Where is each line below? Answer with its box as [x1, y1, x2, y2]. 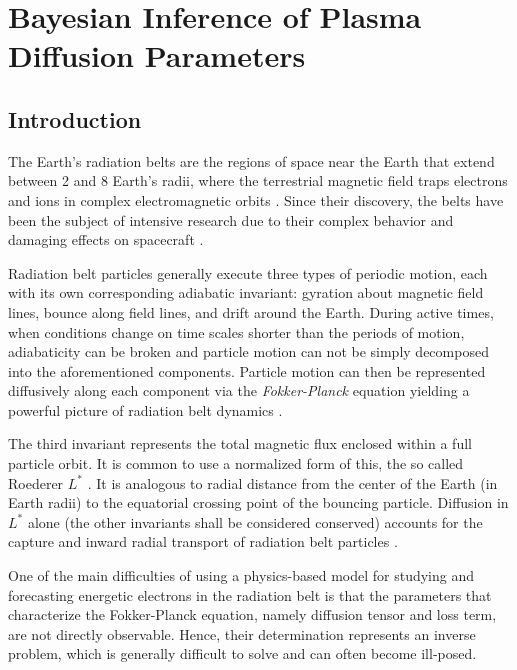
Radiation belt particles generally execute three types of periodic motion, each [8, 262, 488, 283]
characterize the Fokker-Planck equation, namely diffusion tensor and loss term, [8, 604, 497, 625]
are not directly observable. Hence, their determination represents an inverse [8, 623, 476, 644]
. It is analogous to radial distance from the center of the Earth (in [87, 472, 498, 493]
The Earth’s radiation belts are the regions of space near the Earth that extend [8, 150, 495, 171]
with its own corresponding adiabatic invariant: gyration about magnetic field [8, 282, 484, 303]
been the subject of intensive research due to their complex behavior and [8, 209, 454, 230]
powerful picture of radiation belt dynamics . [8, 399, 283, 420]
